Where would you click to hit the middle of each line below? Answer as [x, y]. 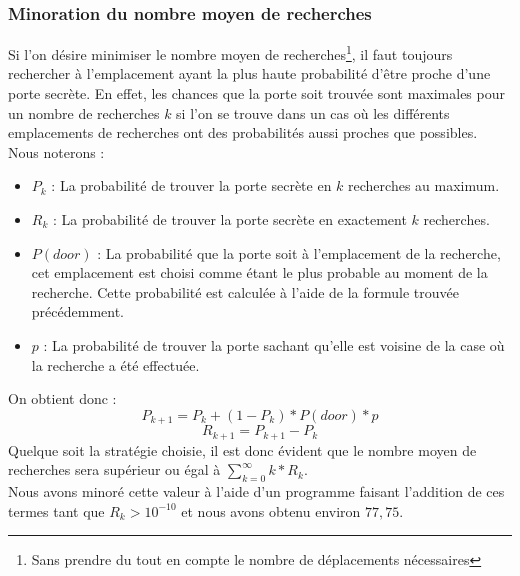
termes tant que [56, 510]
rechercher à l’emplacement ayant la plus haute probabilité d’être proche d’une [249, 73]
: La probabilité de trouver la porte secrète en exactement [229, 219]
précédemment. [77, 311]
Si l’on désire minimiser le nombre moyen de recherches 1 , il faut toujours [230, 52]
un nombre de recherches [84, 112]
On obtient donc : [62, 398]
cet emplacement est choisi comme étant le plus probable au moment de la [259, 272]
